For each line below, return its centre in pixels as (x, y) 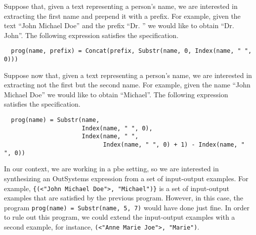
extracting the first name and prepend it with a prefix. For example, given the (122, 16)
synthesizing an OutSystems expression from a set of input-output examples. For (126, 178)
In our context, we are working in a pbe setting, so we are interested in (111, 169)
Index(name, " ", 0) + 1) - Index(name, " (174, 145)
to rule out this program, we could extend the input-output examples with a (120, 217)
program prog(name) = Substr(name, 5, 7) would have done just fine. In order (127, 207)
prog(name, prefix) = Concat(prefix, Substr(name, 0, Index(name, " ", (131, 51)
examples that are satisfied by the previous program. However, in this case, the (124, 198)
